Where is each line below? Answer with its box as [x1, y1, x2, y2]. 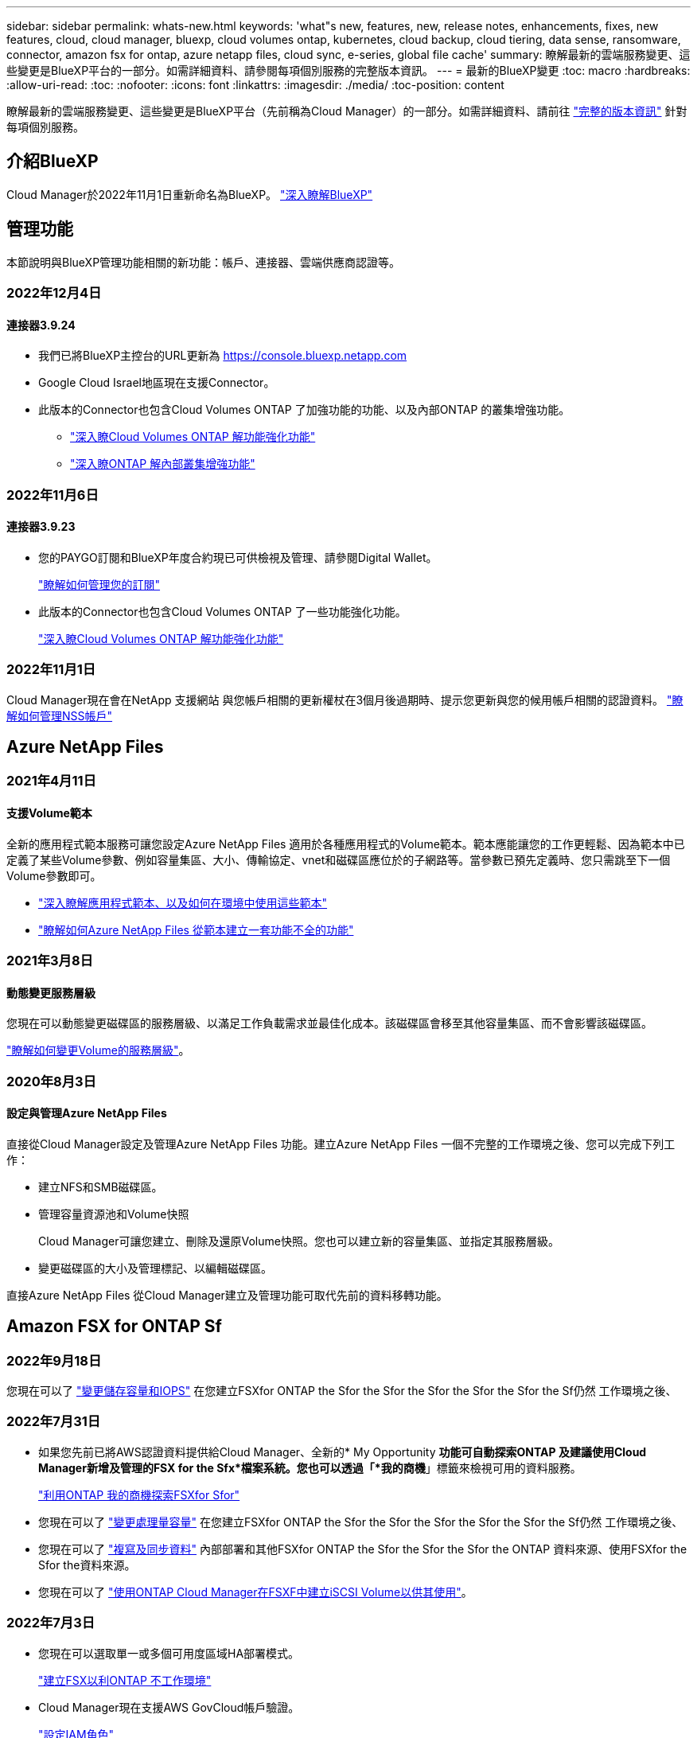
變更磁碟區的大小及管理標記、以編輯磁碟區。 [38, 1261, 272, 1275]
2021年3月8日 [6, 953, 93, 969]
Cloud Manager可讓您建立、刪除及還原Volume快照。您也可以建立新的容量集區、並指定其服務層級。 [38, 1233, 559, 1248]
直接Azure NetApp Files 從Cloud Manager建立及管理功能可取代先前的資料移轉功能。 [6, 1288, 448, 1302]
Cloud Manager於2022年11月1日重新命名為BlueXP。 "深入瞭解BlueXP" [6, 187, 373, 201]
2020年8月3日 [6, 1073, 96, 1089]
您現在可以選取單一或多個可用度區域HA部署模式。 [38, 1646, 300, 1660]
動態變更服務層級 [6, 985, 95, 1000]
